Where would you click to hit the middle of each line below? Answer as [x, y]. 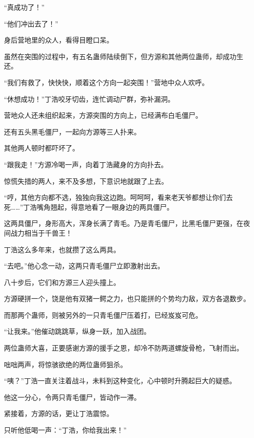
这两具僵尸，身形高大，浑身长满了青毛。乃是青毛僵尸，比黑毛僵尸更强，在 [124, 223]
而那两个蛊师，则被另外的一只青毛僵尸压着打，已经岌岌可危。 [103, 315]
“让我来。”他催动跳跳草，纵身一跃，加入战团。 [77, 331]
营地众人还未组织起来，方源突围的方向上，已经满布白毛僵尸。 [103, 115]
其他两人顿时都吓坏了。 [42, 148]
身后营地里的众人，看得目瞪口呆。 [59, 40]
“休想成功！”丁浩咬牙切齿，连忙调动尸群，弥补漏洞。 [89, 99]
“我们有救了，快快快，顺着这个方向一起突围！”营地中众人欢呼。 [106, 82]
